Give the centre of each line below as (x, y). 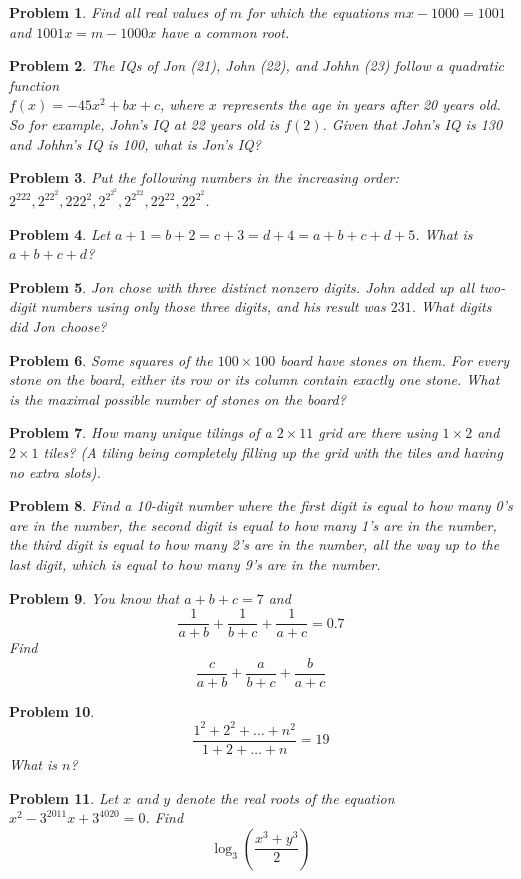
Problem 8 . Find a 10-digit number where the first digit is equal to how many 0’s (261, 505)
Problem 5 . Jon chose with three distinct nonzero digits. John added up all (242, 286)
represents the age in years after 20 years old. (361, 104)
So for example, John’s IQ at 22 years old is (144, 123)
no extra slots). (55, 471)
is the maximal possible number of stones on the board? (177, 398)
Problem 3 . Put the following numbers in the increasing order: (204, 177)
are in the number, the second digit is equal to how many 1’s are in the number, (253, 524)
